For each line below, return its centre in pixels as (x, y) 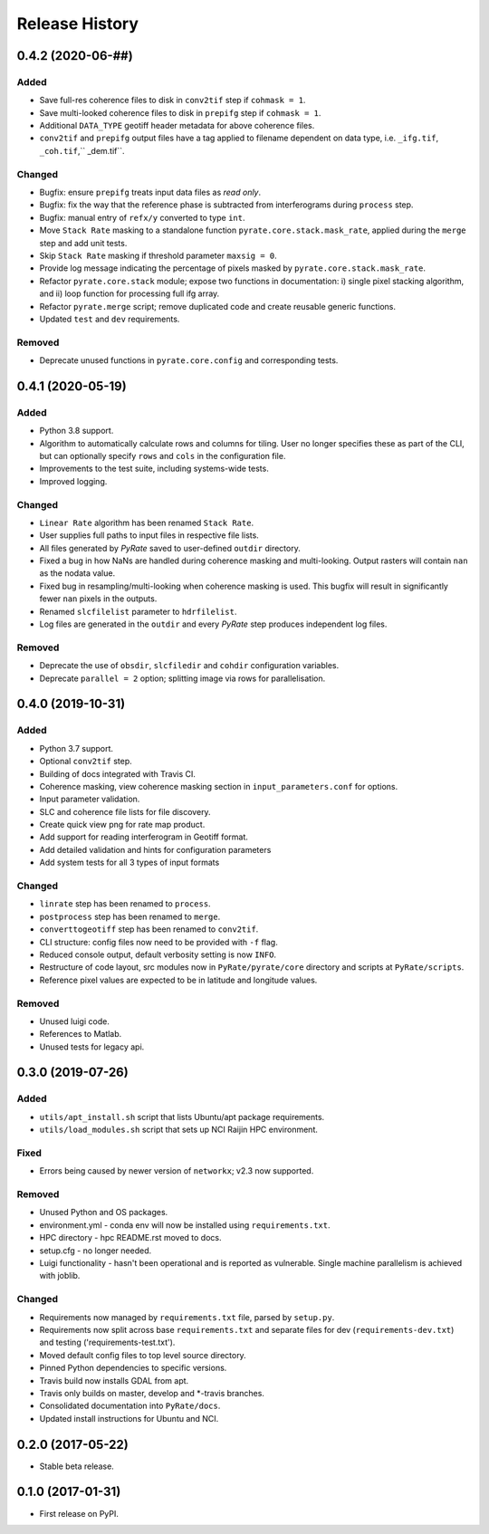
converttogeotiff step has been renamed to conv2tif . (149, 929)
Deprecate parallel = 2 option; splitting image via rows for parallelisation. (182, 678)
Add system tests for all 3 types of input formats (129, 863)
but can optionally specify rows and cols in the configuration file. (163, 456)
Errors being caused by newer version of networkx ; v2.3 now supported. (177, 1171)
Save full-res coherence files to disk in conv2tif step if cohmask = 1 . (173, 101)
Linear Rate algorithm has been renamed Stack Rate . (146, 523)
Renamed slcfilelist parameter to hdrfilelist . (138, 611)
